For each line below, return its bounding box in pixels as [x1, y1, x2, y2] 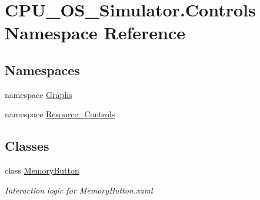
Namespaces [5, 60, 80, 79]
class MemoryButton [5, 164, 79, 177]
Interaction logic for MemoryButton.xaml [5, 184, 153, 196]
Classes [5, 137, 49, 155]
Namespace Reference [5, 21, 185, 45]
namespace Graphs [5, 88, 72, 100]
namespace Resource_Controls [5, 108, 115, 120]
